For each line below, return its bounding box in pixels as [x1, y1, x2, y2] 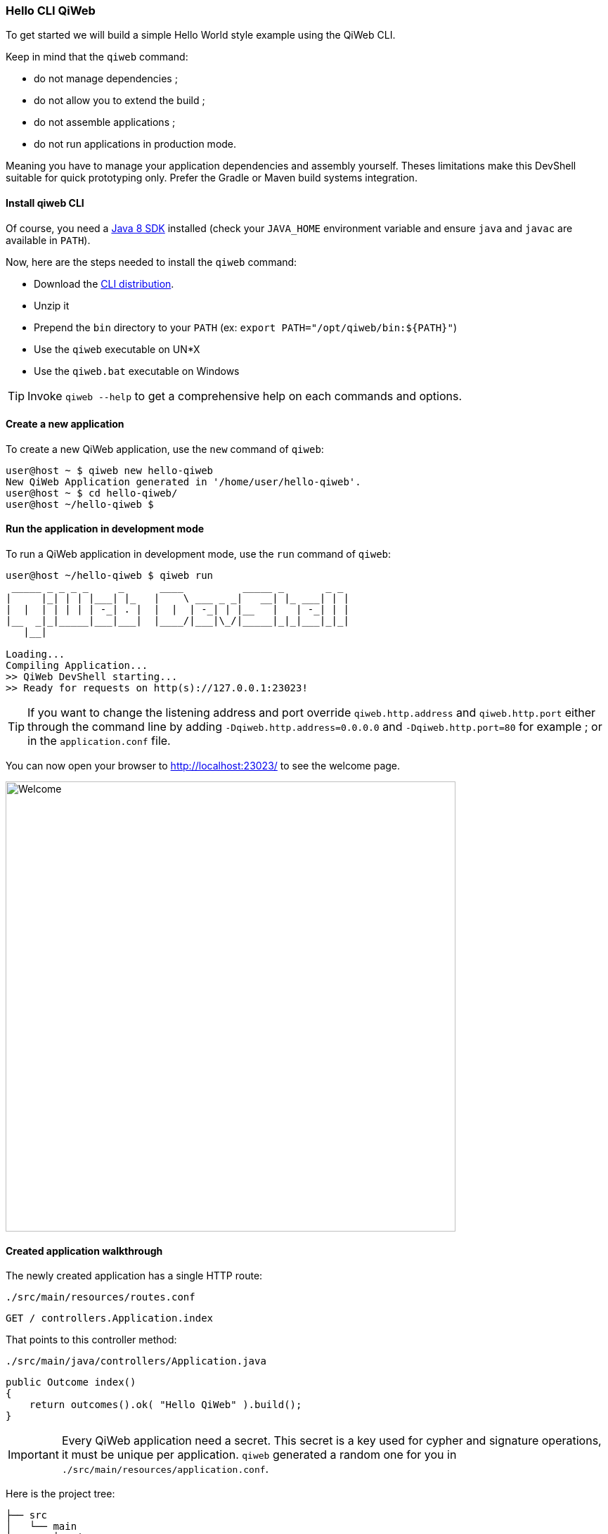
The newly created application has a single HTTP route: [6, 1270, 263, 1282]
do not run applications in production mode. [34, 138, 237, 151]
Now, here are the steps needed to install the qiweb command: [6, 255, 297, 268]
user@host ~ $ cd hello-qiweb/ [6, 487, 178, 499]
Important [8, 1447, 59, 1462]
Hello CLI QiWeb [6, 4, 96, 18]
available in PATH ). [6, 234, 91, 246]
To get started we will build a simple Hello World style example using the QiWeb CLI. [6, 29, 396, 41]
